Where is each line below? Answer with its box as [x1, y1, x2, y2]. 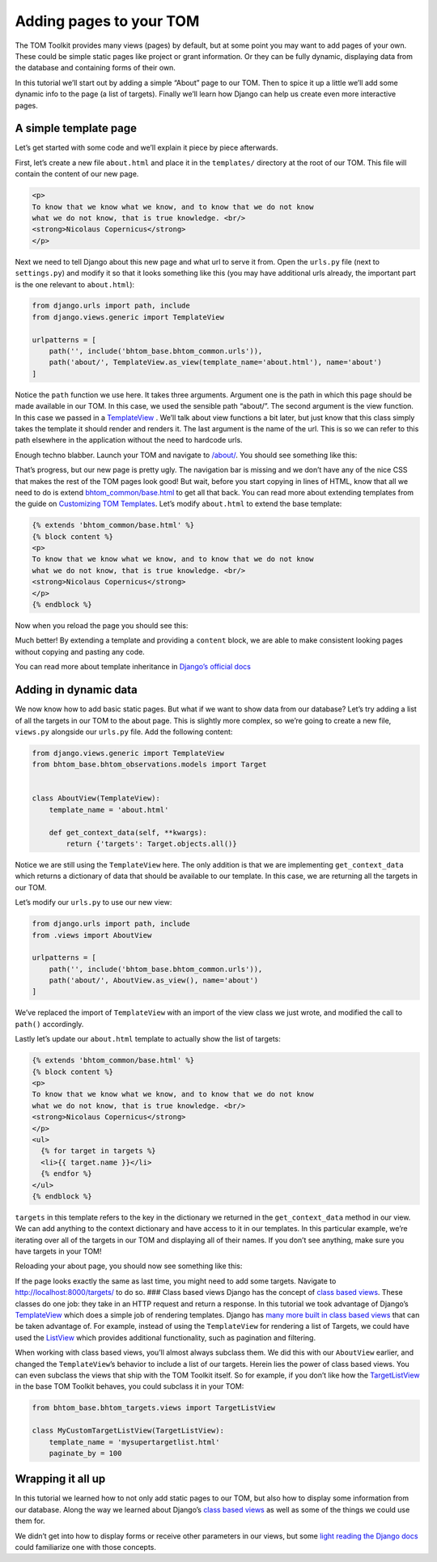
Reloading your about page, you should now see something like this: [15, 1261, 243, 1271]
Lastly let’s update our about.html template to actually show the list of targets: [15, 1034, 281, 1044]
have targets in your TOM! [15, 1246, 102, 1256]
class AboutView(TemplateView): [32, 794, 161, 803]
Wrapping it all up [15, 1472, 106, 1486]
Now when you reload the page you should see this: [15, 621, 189, 630]
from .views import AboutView [32, 931, 152, 940]
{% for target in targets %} [40, 1146, 157, 1156]
